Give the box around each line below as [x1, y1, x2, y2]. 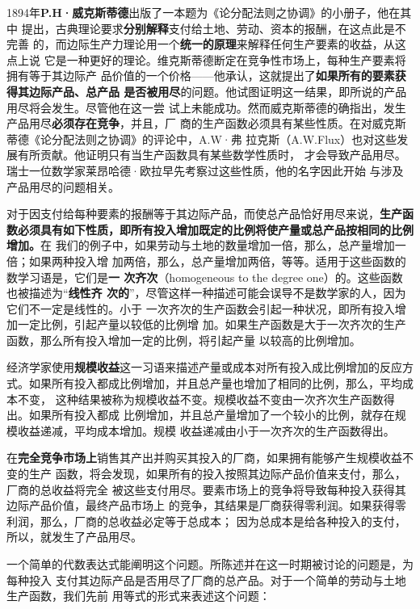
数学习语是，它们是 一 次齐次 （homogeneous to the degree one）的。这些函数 [6, 268, 403, 285]
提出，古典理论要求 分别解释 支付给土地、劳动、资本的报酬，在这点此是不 [21, 19, 406, 36]
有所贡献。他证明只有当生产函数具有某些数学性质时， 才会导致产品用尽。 [17, 146, 406, 163]
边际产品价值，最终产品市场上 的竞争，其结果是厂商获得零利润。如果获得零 [6, 497, 406, 514]
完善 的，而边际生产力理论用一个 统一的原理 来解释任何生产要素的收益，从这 [6, 36, 406, 52]
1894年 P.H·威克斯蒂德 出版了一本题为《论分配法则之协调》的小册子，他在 [6, 4, 401, 20]
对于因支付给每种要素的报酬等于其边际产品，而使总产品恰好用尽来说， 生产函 [6, 205, 414, 222]
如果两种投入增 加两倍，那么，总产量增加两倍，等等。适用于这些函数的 [28, 252, 406, 269]
